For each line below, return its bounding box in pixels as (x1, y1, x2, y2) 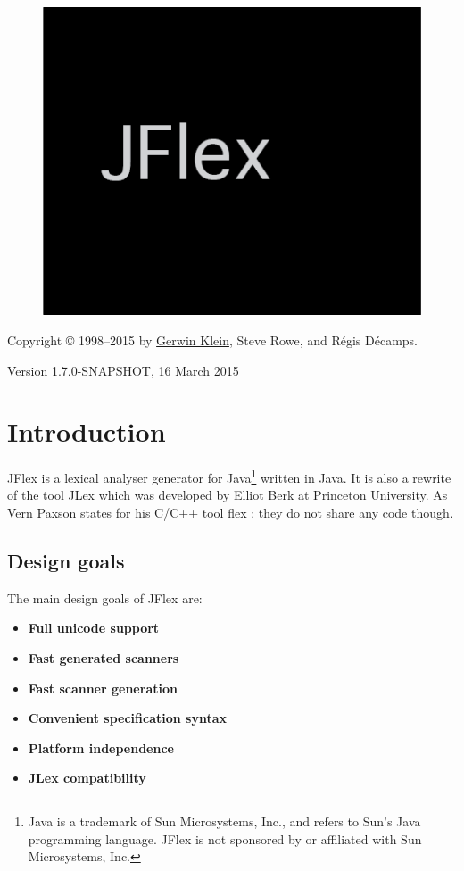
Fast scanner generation (28, 678, 178, 697)
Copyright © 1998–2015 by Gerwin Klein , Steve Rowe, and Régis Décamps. (7, 330, 418, 349)
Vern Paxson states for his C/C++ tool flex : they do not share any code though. (7, 503, 453, 522)
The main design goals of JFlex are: (7, 588, 203, 607)
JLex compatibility (28, 768, 146, 787)
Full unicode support (28, 618, 160, 637)
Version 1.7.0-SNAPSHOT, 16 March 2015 (7, 361, 239, 379)
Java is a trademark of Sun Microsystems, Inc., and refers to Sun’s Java (28, 812, 421, 831)
